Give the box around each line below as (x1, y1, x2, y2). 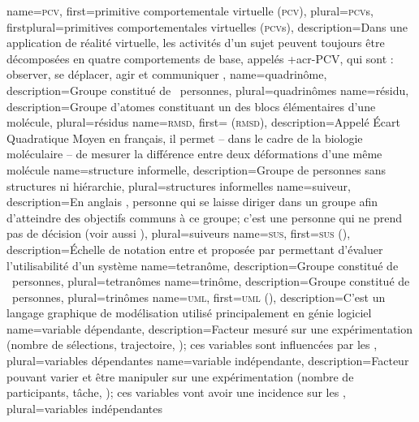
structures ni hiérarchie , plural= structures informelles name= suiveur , (6, 177, 352, 194)
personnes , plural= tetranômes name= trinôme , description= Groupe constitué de (11, 273, 410, 290)
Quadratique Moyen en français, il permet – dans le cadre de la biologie (6, 129, 363, 146)
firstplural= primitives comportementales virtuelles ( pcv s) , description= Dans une (6, 18, 408, 35)
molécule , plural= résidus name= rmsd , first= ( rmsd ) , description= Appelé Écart (6, 114, 400, 131)
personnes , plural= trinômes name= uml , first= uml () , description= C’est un (11, 288, 386, 305)
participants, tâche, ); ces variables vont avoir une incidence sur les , (6, 384, 346, 401)
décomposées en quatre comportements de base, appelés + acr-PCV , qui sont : (6, 50, 394, 67)
